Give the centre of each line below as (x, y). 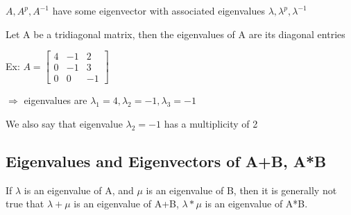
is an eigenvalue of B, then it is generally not (241, 190)
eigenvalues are (55, 100)
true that (25, 204)
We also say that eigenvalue (64, 123)
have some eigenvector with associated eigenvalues (159, 10)
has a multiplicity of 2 (211, 123)
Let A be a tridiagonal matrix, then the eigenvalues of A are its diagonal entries (175, 34)
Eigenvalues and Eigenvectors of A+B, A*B (166, 161)
